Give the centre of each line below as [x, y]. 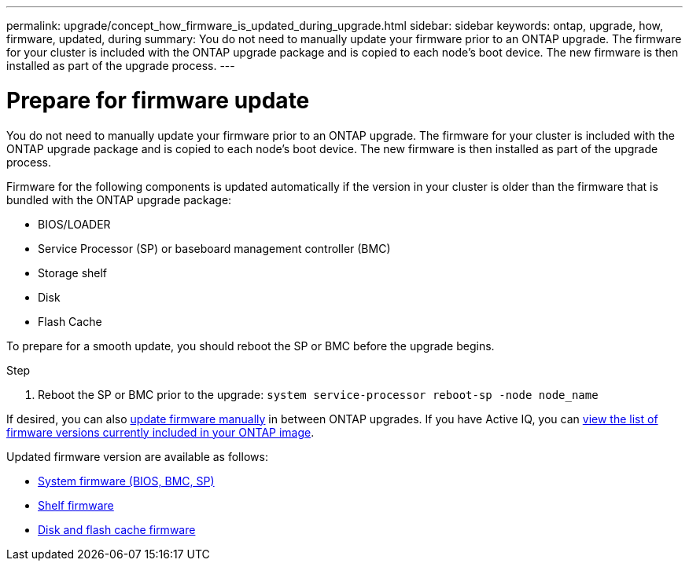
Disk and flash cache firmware [117, 529]
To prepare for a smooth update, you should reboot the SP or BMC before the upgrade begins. [251, 346]
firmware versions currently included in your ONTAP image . [160, 432]
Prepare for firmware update [158, 100]
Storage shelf [73, 273]
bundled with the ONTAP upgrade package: [119, 199]
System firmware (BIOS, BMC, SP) [126, 481]
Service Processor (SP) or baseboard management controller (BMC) [214, 248]
